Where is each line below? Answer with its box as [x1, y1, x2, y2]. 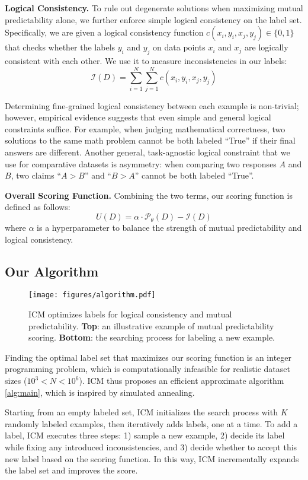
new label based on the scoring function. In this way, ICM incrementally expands [5, 452, 299, 465]
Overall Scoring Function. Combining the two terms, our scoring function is [5, 189, 293, 201]
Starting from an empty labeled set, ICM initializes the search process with [5, 406, 278, 418]
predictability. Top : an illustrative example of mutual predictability [28, 319, 274, 332]
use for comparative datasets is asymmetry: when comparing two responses [5, 157, 277, 170]
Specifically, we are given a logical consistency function [5, 26, 204, 39]
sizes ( [5, 374, 27, 387]
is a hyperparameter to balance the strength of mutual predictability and [37, 221, 302, 234]
